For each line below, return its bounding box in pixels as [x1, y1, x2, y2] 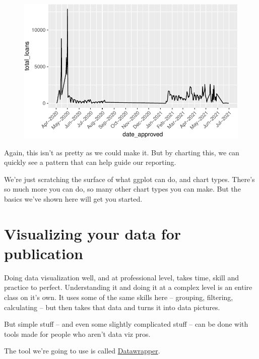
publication [4, 243, 83, 263]
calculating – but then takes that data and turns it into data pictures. [4, 302, 220, 312]
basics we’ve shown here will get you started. [4, 193, 143, 204]
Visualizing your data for [4, 223, 181, 244]
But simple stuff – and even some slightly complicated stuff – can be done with [4, 319, 248, 329]
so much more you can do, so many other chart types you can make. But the [4, 184, 241, 194]
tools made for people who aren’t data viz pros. [4, 328, 151, 339]
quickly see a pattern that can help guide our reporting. [4, 157, 176, 167]
